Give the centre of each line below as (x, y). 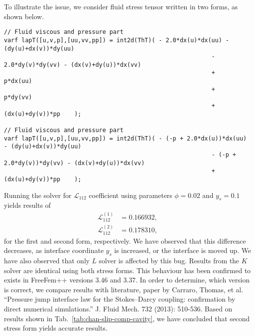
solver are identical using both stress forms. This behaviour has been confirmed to (127, 270)
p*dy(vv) (18, 98)
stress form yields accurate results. (56, 328)
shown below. (24, 16)
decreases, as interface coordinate (54, 250)
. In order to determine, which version (192, 280)
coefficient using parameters (130, 195)
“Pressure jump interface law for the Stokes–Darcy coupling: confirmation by (120, 299)
